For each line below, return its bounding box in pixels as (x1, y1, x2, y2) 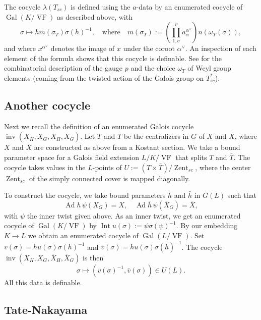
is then (82, 252, 104, 263)
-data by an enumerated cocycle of (136, 2, 243, 12)
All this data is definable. (4, 277, 82, 288)
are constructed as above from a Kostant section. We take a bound (34, 142, 240, 152)
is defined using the (71, 2, 130, 12)
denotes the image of (50, 43, 115, 54)
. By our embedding (176, 220, 238, 231)
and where (4, 43, 36, 54)
